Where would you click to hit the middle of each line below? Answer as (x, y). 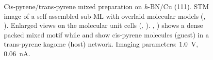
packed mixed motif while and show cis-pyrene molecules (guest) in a (106, 34)
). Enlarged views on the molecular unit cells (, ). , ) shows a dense (104, 25)
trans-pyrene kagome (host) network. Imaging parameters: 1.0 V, (101, 44)
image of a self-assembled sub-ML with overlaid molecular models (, (105, 16)
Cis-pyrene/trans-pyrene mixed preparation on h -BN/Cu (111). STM (106, 6)
